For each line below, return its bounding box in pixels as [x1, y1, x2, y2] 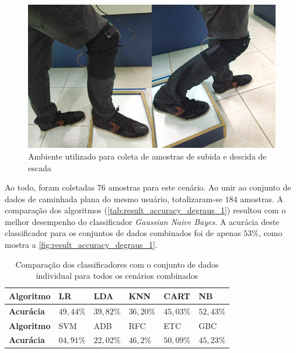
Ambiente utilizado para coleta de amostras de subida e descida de [28, 150, 267, 162]
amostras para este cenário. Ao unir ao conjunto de [108, 181, 291, 193]
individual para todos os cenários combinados [36, 269, 199, 282]
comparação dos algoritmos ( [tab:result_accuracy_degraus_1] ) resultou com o [5, 204, 286, 216]
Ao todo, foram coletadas [5, 181, 95, 193]
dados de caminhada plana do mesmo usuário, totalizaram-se [5, 192, 222, 205]
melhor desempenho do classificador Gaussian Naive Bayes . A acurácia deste [5, 215, 280, 227]
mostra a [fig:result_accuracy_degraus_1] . [5, 238, 158, 251]
